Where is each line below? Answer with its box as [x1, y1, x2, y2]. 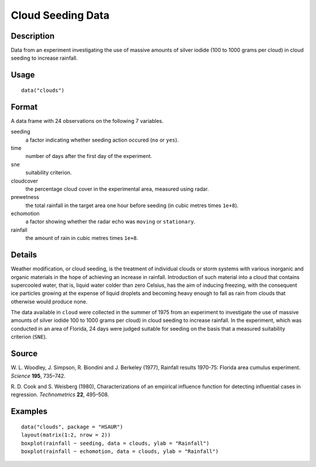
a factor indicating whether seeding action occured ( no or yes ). [25, 136, 179, 143]
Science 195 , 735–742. [11, 372, 66, 379]
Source [11, 349, 38, 359]
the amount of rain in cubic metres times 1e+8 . [25, 235, 139, 242]
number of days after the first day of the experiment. [25, 153, 152, 160]
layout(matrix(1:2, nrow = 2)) [21, 432, 111, 438]
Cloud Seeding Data [11, 9, 109, 22]
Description [11, 31, 55, 41]
